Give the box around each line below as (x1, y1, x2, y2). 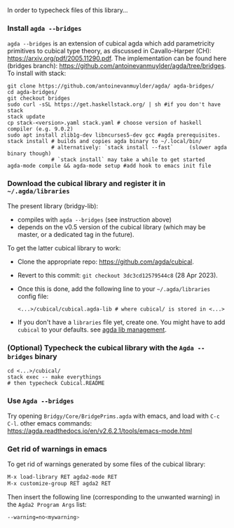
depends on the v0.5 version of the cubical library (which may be (17, 222, 206, 231)
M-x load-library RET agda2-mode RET (7, 473, 118, 481)
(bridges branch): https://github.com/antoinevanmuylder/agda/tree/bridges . (7, 62, 226, 70)
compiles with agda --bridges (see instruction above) (17, 215, 172, 224)
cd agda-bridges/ (7, 89, 58, 96)
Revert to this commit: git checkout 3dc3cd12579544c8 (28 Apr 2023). (17, 271, 219, 279)
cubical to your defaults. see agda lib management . (17, 325, 167, 334)
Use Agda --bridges (7, 395, 74, 405)
